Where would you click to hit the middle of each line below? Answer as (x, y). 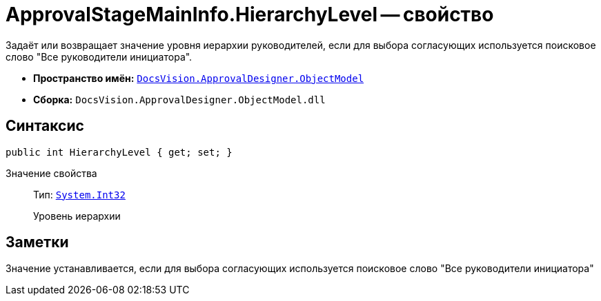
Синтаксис (45, 126)
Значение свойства (51, 173)
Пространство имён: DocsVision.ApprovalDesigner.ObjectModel (199, 78)
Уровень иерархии (77, 216)
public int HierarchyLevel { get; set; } (119, 152)
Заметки (37, 242)
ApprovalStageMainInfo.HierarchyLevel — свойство (250, 14)
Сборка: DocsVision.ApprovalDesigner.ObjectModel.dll (179, 99)
